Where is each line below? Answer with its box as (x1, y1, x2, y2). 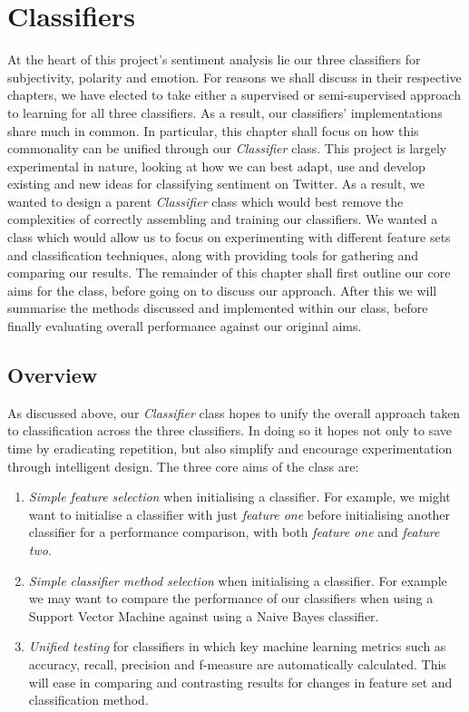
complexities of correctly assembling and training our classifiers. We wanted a (7, 210, 438, 229)
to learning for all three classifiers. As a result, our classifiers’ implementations (7, 102, 443, 122)
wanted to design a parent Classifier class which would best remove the (7, 191, 404, 210)
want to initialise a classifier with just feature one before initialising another (28, 504, 451, 523)
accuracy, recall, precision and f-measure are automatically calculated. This (28, 654, 446, 673)
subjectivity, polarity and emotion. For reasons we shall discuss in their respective (7, 67, 462, 86)
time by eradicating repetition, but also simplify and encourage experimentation (7, 439, 453, 458)
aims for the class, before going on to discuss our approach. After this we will (7, 280, 437, 299)
